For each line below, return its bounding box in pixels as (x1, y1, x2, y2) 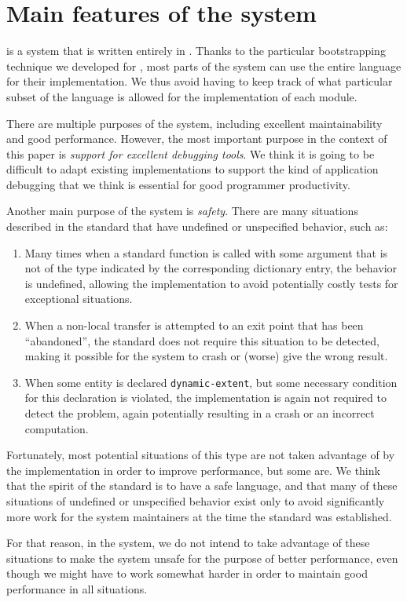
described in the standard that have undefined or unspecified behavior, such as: (6, 218, 388, 235)
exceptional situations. (24, 290, 133, 307)
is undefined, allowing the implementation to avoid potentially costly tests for (24, 275, 398, 291)
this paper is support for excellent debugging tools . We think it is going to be (6, 145, 375, 162)
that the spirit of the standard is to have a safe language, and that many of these (6, 477, 398, 494)
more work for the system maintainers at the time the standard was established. (6, 508, 392, 524)
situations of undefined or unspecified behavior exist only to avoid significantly (6, 493, 385, 509)
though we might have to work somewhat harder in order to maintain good (6, 565, 368, 582)
